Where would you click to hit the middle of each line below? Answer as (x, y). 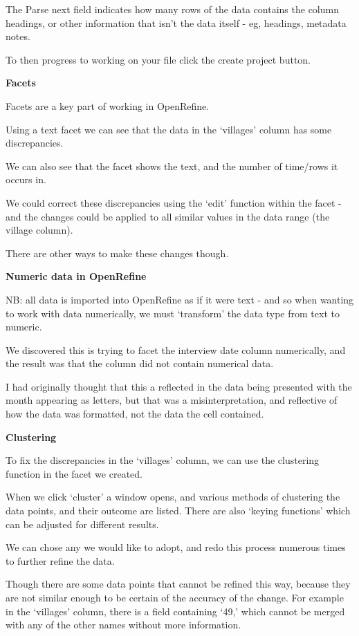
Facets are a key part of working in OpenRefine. (108, 105)
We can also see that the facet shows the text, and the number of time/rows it (172, 166)
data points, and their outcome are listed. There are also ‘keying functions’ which (178, 511)
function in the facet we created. (74, 473)
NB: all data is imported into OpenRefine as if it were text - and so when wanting (180, 299)
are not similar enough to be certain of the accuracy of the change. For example (175, 597)
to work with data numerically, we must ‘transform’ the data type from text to (173, 313)
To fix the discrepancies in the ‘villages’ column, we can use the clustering (163, 460)
